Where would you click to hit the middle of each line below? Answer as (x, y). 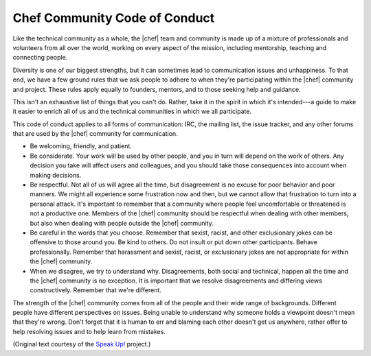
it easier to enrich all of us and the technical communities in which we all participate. (132, 111)
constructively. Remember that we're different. (95, 290)
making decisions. (56, 175)
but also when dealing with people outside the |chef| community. (122, 223)
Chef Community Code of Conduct (114, 18)
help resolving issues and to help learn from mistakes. (89, 331)
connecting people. (40, 58)
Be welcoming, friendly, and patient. (81, 146)
